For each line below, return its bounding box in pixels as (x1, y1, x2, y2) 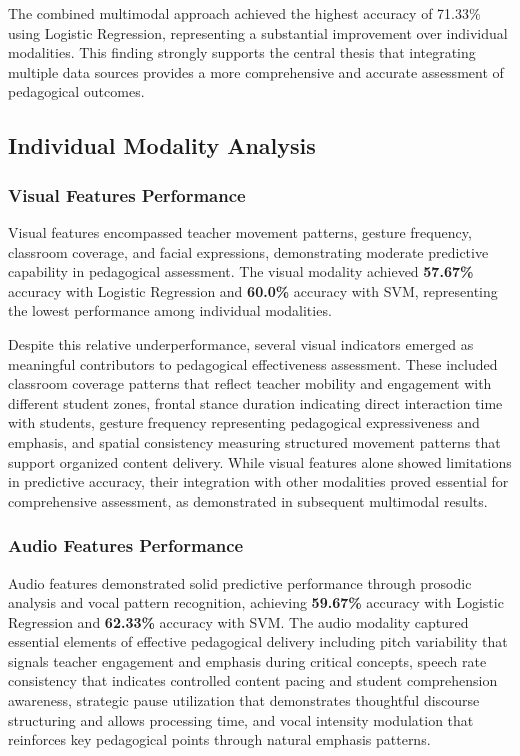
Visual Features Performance (8, 182, 246, 207)
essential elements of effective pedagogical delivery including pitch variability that (8, 631, 508, 652)
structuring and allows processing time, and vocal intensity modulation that (8, 709, 474, 730)
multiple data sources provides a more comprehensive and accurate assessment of (8, 61, 504, 82)
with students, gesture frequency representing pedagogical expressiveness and (8, 412, 480, 433)
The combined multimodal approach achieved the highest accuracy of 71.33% (8, 3, 481, 23)
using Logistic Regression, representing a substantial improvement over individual (8, 22, 508, 43)
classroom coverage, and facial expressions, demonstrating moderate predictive (8, 241, 489, 262)
